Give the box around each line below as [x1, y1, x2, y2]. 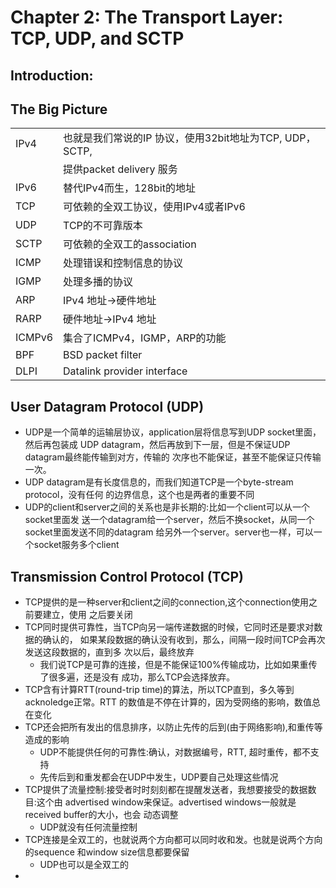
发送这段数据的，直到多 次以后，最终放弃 [24, 646, 195, 658]
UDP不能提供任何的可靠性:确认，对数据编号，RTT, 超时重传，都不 [39, 746, 311, 758]
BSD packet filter [63, 348, 143, 362]
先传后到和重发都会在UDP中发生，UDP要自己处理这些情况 [39, 771, 279, 783]
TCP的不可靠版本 [63, 219, 143, 233]
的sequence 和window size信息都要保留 [24, 846, 190, 858]
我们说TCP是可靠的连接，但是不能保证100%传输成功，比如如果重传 [39, 659, 318, 671]
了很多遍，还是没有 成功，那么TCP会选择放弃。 [39, 671, 236, 683]
